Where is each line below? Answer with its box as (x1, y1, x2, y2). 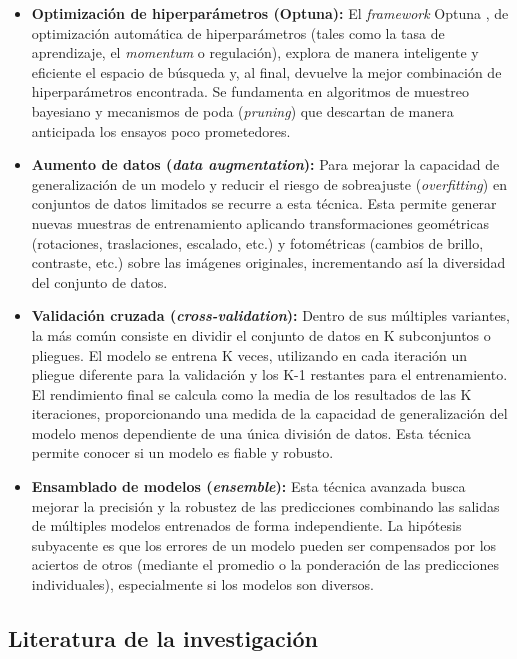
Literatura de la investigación (8, 623, 318, 654)
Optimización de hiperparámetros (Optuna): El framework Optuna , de (31, 3, 509, 23)
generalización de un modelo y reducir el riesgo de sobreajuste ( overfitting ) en (31, 173, 507, 194)
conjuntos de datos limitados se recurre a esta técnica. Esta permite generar (31, 193, 497, 214)
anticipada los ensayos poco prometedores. (31, 120, 291, 141)
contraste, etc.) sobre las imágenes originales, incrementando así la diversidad (31, 252, 506, 273)
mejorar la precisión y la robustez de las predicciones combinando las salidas (31, 495, 500, 516)
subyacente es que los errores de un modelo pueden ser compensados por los (31, 534, 497, 555)
